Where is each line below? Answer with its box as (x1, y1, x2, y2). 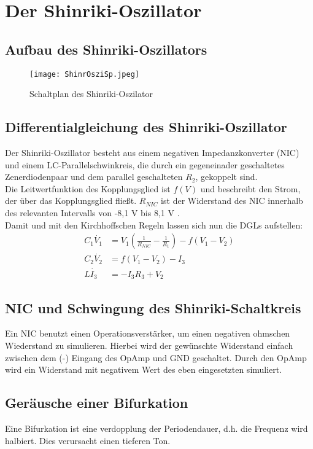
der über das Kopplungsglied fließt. (5, 194, 137, 207)
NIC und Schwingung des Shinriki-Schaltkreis (5, 298, 301, 317)
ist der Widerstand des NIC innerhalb (161, 194, 303, 207)
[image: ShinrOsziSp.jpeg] (29, 69, 139, 79)
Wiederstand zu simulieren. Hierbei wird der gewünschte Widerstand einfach (5, 338, 293, 351)
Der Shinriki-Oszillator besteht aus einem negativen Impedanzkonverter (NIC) (5, 146, 299, 159)
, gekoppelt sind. (195, 170, 258, 183)
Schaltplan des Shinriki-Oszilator (29, 87, 153, 100)
